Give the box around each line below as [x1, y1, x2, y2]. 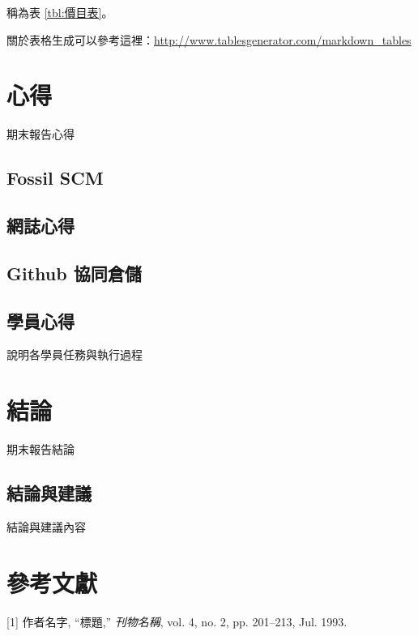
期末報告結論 [6, 441, 75, 458]
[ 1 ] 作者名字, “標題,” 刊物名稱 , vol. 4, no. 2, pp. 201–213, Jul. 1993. [6, 613, 348, 630]
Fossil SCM [6, 165, 104, 190]
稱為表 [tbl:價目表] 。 [6, 4, 113, 20]
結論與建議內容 [6, 518, 86, 535]
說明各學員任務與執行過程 [6, 346, 143, 363]
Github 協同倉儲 [6, 260, 142, 285]
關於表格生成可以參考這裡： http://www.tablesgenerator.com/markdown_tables [6, 31, 412, 48]
